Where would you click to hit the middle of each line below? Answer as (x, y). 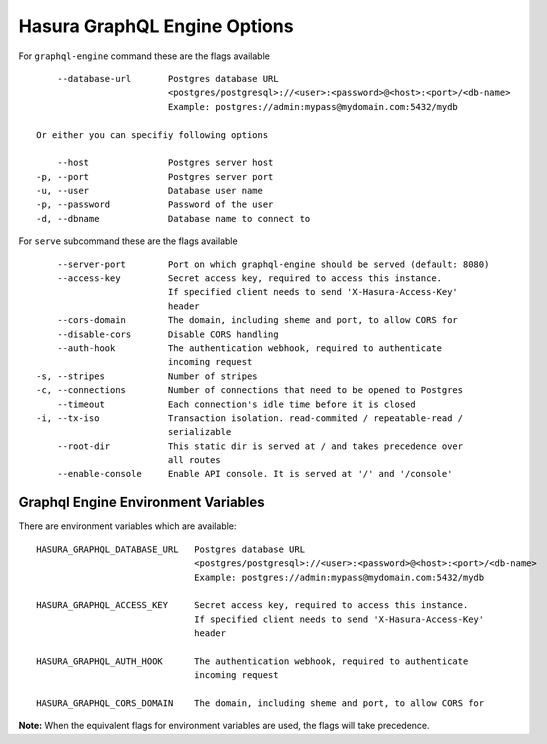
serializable (199, 432)
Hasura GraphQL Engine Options (156, 26)
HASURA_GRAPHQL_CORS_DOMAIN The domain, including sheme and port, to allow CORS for (260, 703)
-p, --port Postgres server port (155, 176)
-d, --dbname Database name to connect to (173, 218)
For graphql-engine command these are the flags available (144, 56)
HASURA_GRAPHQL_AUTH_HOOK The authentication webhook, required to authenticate (252, 661)
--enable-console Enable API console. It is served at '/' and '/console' (254, 474)
